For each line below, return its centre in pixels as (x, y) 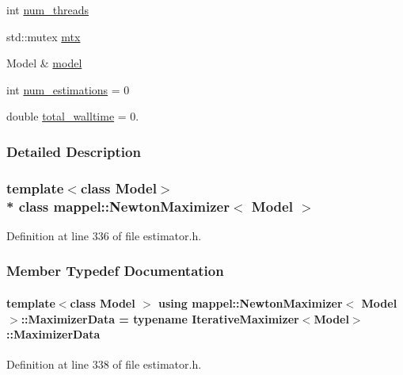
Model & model (44, 63)
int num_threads (48, 10)
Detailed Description (74, 151)
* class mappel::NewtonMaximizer (118, 206)
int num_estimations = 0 (68, 89)
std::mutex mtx (44, 36)
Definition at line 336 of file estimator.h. (104, 235)
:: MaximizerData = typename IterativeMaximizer (160, 318)
